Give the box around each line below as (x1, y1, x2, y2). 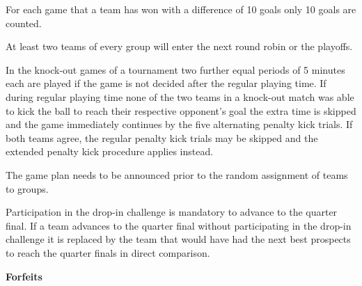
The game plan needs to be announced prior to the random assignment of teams (6, 167, 348, 182)
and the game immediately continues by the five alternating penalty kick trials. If (6, 117, 353, 132)
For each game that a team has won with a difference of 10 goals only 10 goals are (6, 2, 356, 16)
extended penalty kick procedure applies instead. (6, 144, 214, 159)
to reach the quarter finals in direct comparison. (6, 245, 210, 260)
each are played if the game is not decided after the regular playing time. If (6, 76, 326, 90)
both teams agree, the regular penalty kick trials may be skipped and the (6, 130, 318, 145)
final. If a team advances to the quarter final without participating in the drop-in (6, 218, 352, 232)
